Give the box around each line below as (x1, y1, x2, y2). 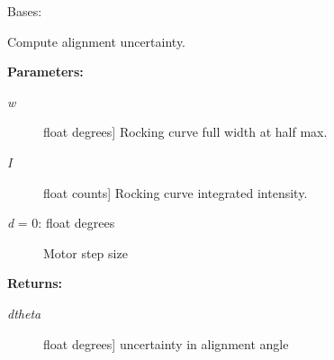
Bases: (7, 2, 42, 20)
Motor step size (43, 243, 128, 262)
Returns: (7, 274, 63, 292)
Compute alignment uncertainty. (7, 31, 186, 50)
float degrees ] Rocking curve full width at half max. (43, 122, 328, 141)
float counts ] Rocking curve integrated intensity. (43, 183, 308, 202)
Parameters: (7, 62, 84, 81)
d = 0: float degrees (7, 213, 115, 232)
